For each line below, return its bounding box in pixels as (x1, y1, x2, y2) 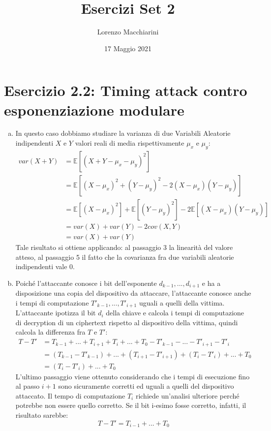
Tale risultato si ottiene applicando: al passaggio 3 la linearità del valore (15, 242, 233, 252)
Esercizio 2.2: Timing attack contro (4, 80, 247, 100)
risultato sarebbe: (15, 409, 68, 420)
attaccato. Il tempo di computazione (15, 390, 125, 400)
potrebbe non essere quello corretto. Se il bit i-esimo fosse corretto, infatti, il (15, 400, 246, 410)
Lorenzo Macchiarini (97, 27, 159, 37)
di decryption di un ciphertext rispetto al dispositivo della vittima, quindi (15, 317, 238, 327)
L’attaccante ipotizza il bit (15, 308, 96, 318)
